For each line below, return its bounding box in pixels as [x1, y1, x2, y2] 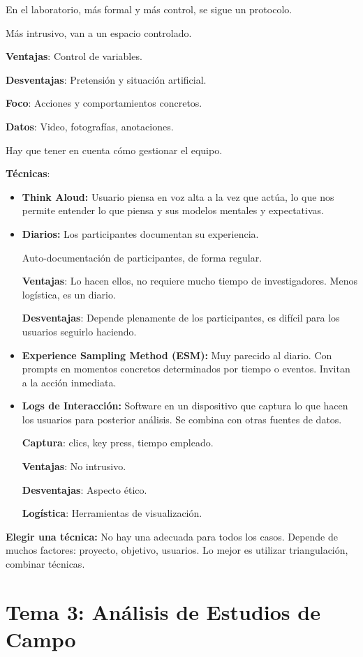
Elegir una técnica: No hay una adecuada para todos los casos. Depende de [6, 529, 338, 543]
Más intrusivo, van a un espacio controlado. [6, 25, 192, 40]
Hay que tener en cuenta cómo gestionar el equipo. [6, 142, 223, 157]
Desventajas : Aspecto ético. [22, 482, 147, 497]
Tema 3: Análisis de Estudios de [6, 597, 320, 626]
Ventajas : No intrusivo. [22, 459, 126, 474]
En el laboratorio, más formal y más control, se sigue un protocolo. [6, 2, 292, 16]
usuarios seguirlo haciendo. [22, 324, 137, 338]
